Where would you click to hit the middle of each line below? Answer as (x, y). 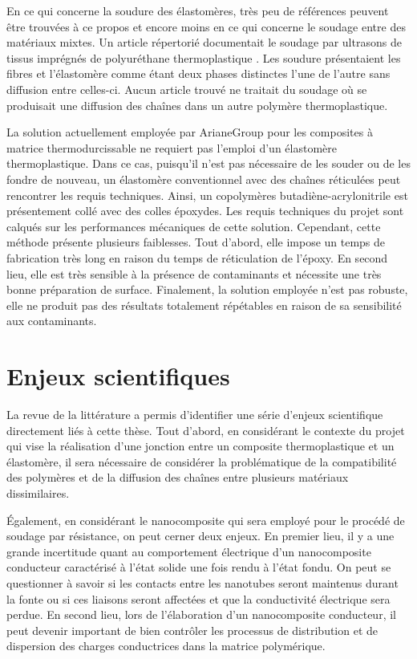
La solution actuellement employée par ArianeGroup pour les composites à (190, 132)
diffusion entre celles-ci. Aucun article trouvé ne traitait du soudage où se (187, 89)
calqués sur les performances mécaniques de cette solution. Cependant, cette (194, 226)
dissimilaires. (38, 492)
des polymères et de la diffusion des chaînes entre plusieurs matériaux (178, 477)
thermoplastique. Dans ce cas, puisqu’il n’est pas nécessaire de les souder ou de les (208, 163)
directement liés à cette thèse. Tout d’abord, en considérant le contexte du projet (206, 430)
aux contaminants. (52, 321)
